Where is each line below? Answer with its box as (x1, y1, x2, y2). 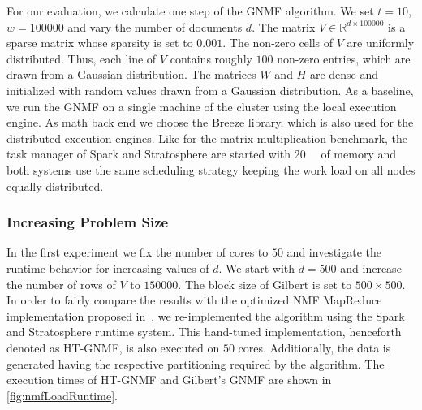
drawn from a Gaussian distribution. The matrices (6, 66, 256, 83)
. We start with (218, 259, 295, 276)
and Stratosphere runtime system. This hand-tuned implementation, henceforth (6, 323, 402, 340)
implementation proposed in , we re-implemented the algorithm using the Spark (6, 307, 405, 324)
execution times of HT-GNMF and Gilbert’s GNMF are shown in (6, 371, 332, 388)
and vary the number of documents (67, 18, 243, 35)
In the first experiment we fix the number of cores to (6, 244, 269, 261)
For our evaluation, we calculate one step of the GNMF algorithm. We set (6, 2, 374, 19)
